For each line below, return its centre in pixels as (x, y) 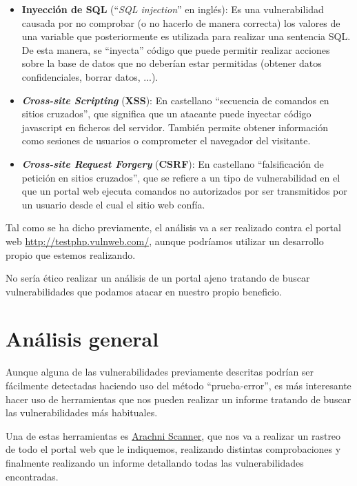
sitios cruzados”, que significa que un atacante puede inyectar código (166, 114)
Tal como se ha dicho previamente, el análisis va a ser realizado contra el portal (173, 227)
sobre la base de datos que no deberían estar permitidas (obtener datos (172, 63)
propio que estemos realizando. (71, 254)
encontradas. (32, 476)
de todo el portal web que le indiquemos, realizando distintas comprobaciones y (173, 449)
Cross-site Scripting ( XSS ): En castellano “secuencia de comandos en (175, 100)
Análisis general (82, 339)
